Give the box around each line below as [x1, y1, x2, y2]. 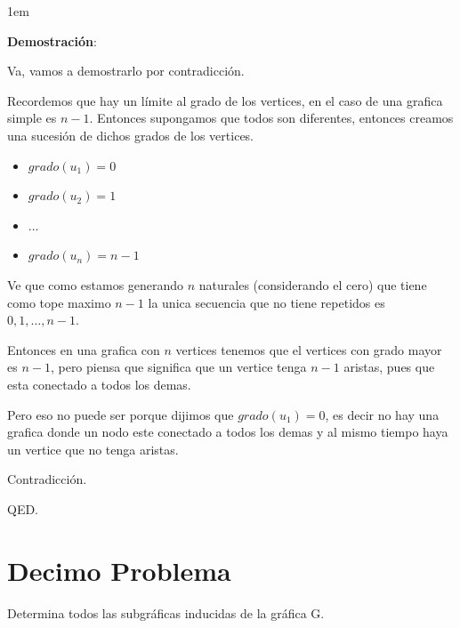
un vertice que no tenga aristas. [7, 439, 179, 458]
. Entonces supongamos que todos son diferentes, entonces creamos [89, 109, 454, 127]
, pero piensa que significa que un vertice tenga [50, 358, 307, 376]
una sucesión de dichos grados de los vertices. [7, 125, 254, 144]
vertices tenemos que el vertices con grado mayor [175, 340, 442, 358]
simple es [7, 109, 57, 127]
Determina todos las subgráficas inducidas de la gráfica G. [7, 603, 325, 622]
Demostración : [7, 31, 97, 50]
